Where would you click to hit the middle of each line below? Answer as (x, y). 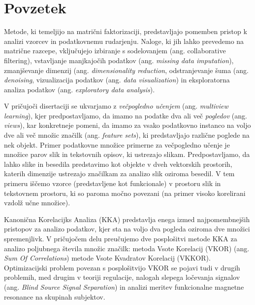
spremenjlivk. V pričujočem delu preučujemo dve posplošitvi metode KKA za (121, 238)
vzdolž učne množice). (37, 203)
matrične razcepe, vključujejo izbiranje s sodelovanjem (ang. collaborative (115, 51)
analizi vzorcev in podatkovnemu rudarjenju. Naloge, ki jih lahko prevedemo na (124, 41)
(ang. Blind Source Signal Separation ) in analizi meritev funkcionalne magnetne (124, 286)
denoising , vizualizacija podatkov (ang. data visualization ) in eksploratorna (117, 80)
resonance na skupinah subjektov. (55, 296)
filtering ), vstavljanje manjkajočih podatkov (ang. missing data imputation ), (119, 60)
